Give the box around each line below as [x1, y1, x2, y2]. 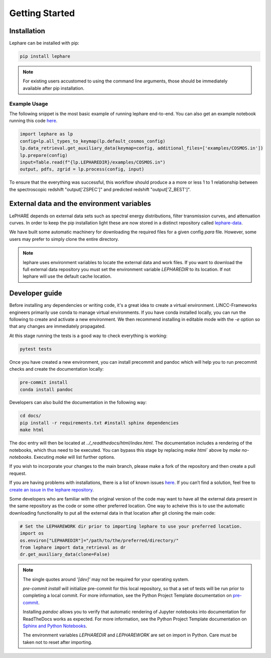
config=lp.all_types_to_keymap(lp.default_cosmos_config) [20, 138, 166, 144]
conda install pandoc [20, 386, 73, 392]
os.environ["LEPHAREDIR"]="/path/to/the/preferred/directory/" [20, 537, 179, 543]
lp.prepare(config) [20, 152, 68, 158]
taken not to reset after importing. [23, 639, 92, 645]
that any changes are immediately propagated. [9, 323, 106, 330]
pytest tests [20, 346, 52, 352]
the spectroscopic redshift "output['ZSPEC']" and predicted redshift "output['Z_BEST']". [9, 186, 191, 192]
